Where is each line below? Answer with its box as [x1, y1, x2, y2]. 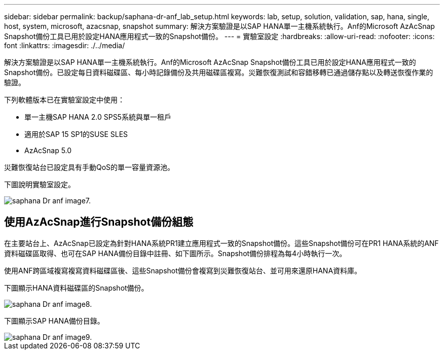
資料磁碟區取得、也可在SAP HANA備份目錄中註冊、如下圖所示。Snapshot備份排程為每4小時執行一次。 [4, 249, 347, 258]
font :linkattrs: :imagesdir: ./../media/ [4, 41, 125, 50]
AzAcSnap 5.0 [24, 146, 72, 155]
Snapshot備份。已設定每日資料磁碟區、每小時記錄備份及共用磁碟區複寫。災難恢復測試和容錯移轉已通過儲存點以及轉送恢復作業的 [4, 68, 433, 77]
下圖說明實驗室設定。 [4, 180, 75, 189]
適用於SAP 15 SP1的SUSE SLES [24, 130, 128, 138]
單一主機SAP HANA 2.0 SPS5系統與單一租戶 [24, 113, 171, 121]
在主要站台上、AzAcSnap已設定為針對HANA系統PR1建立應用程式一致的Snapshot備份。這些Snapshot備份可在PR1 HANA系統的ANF [4, 238, 439, 247]
